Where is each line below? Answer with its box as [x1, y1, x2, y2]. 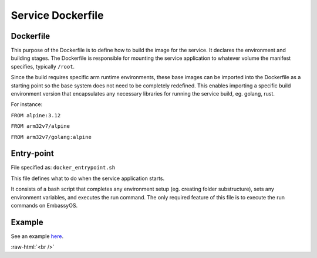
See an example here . [11, 232, 64, 240]
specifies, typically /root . [11, 63, 75, 70]
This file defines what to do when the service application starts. [11, 175, 165, 182]
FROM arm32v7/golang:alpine [11, 134, 92, 140]
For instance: [11, 101, 43, 108]
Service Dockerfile [11, 9, 104, 22]
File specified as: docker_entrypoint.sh [11, 164, 116, 171]
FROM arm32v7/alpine [11, 123, 70, 130]
